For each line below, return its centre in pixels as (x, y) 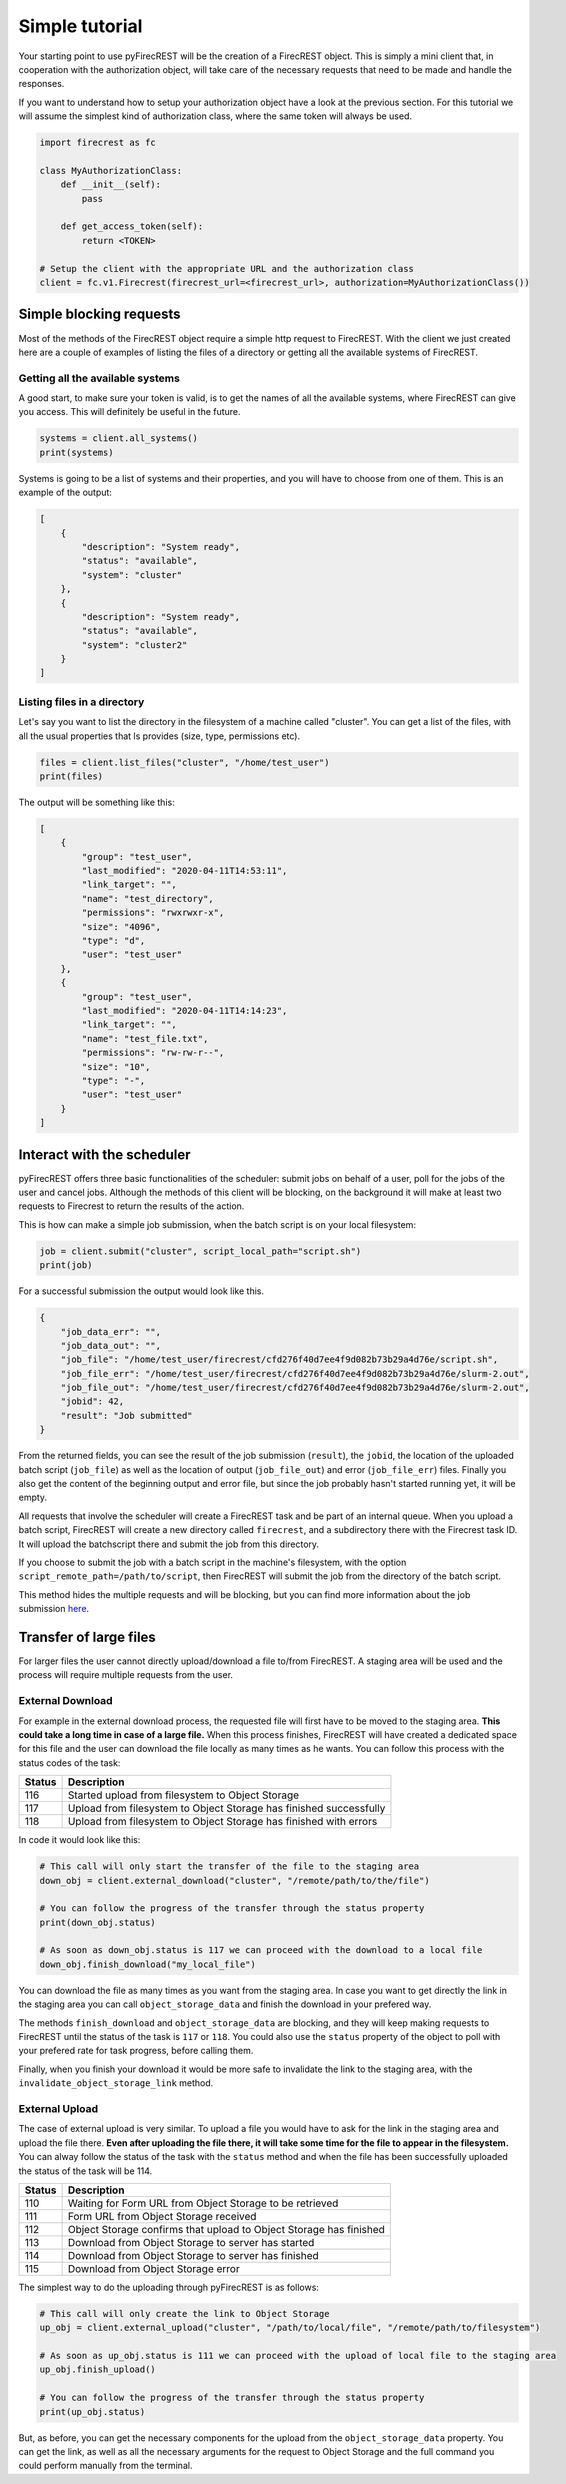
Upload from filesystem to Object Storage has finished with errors (222, 1822)
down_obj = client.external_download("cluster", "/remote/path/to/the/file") (234, 1880)
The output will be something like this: (96, 802)
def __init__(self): (111, 184)
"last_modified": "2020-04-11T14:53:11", (184, 871)
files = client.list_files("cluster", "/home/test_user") (184, 762)
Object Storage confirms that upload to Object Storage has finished (226, 2229)
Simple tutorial (80, 26)
